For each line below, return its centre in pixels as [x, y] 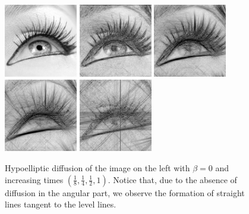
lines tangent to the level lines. [61, 204]
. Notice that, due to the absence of [172, 179]
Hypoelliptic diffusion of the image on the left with [97, 168]
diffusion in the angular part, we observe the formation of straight [125, 192]
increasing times [34, 179]
